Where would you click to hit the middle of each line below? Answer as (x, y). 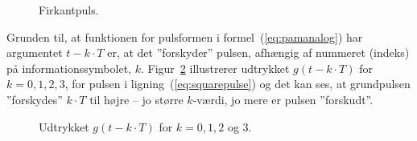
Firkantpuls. (69, 10)
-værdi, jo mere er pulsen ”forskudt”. (283, 99)
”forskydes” (35, 99)
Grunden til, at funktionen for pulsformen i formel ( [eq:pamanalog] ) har (185, 36)
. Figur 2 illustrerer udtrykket (215, 68)
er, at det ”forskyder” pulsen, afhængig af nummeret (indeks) (258, 52)
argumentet (35, 52)
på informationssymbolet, (69, 68)
